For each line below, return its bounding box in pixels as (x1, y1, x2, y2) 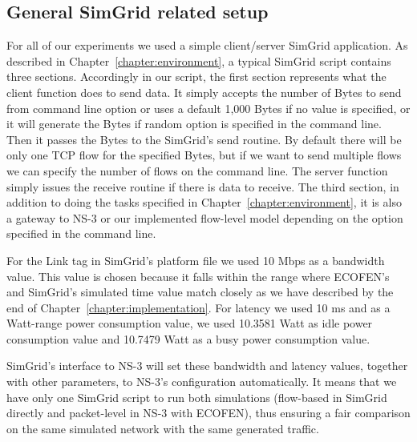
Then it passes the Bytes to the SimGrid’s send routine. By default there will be (6, 131, 402, 147)
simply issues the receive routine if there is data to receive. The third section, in (6, 178, 399, 195)
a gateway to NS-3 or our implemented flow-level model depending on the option (6, 209, 403, 226)
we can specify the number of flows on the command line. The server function (6, 162, 388, 179)
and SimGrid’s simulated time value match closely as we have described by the (6, 283, 394, 300)
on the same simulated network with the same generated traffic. (6, 420, 319, 436)
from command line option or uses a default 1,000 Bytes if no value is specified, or (6, 99, 411, 116)
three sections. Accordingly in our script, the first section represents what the (6, 68, 387, 85)
